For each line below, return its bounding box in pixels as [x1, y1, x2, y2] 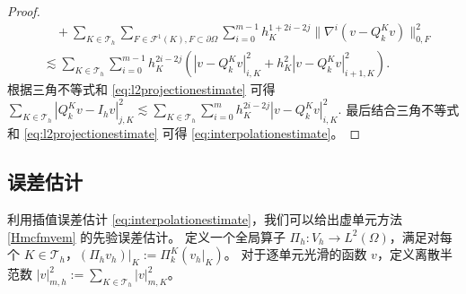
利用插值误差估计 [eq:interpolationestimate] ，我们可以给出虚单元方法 [7, 210, 402, 229]
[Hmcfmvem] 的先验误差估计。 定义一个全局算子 [7, 227, 286, 246]
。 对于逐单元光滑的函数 [224, 245, 367, 264]
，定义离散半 [376, 245, 453, 264]
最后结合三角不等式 [346, 99, 460, 118]
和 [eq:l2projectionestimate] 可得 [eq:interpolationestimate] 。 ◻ [7, 124, 361, 143]
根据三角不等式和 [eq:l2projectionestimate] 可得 [7, 80, 276, 99]
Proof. [7, 2, 40, 20]
